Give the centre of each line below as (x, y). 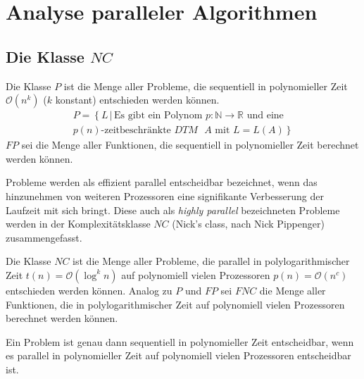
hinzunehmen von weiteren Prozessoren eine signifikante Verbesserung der (165, 196)
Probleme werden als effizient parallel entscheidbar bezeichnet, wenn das (162, 182)
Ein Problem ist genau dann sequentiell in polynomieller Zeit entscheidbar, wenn (180, 341)
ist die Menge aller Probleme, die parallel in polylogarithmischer (211, 261)
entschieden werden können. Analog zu (89, 290)
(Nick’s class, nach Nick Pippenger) (248, 224)
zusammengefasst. (44, 237)
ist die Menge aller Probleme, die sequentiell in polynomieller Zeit (206, 86)
